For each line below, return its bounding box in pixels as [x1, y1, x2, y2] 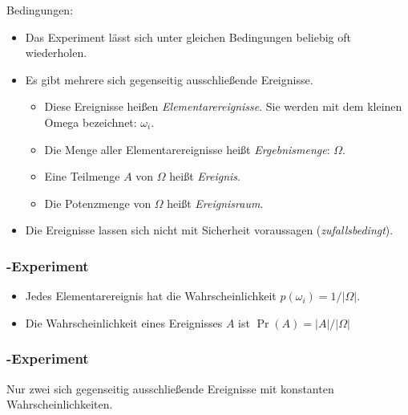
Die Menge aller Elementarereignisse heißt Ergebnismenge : [44, 140, 330, 157]
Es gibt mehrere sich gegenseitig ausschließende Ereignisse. [25, 71, 313, 87]
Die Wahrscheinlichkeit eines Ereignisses [25, 314, 223, 331]
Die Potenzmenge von [44, 194, 151, 211]
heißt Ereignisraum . [167, 194, 264, 211]
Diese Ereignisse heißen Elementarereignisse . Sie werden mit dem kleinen [44, 98, 402, 115]
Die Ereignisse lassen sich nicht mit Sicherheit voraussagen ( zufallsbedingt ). [25, 222, 394, 238]
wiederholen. [25, 44, 87, 61]
